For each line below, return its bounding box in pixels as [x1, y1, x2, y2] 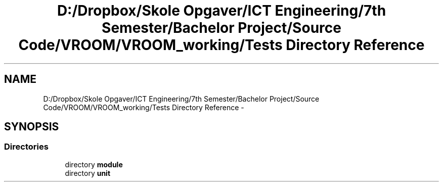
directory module [65, 160, 123, 169]
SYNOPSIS [4, 120, 59, 133]
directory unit [65, 168, 111, 177]
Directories [4, 142, 49, 152]
